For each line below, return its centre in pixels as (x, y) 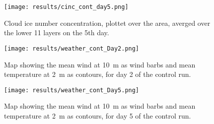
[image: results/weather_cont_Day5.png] (72, 90)
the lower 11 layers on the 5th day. (57, 32)
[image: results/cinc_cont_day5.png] (66, 7)
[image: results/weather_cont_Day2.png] (72, 48)
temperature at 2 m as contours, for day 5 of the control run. (98, 115)
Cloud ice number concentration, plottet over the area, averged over (107, 23)
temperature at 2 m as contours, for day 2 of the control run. (98, 74)
